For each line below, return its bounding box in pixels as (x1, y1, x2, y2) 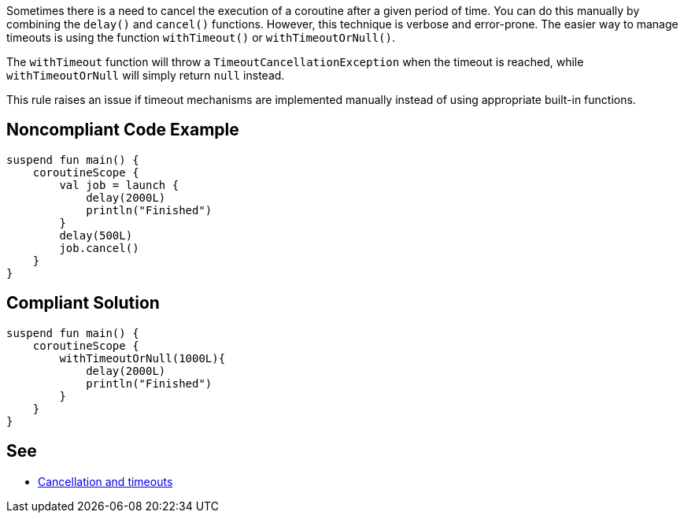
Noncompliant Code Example (6, 120, 239, 140)
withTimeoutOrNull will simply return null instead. (6, 69, 285, 82)
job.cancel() (59, 241, 139, 254)
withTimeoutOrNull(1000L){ (59, 351, 226, 365)
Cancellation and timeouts (38, 474, 173, 488)
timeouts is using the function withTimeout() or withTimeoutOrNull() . (6, 31, 396, 44)
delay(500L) (59, 228, 133, 242)
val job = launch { (59, 178, 179, 191)
